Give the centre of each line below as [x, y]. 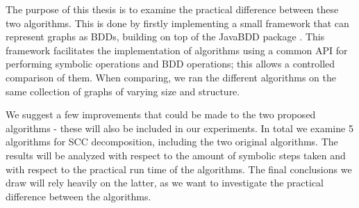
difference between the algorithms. [78, 196]
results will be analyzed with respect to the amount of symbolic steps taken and [176, 155]
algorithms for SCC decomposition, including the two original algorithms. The [172, 142]
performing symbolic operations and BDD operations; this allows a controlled [170, 64]
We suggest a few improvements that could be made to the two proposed [161, 114]
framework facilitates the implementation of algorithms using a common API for [177, 50]
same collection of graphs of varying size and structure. [123, 91]
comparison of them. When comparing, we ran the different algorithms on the [171, 77]
